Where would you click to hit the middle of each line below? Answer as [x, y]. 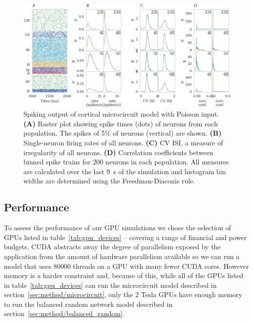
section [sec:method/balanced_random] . [64, 313]
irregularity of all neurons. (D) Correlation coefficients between [118, 152]
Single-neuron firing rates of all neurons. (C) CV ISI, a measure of [123, 142]
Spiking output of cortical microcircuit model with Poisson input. [121, 114]
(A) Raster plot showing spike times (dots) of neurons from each [121, 123]
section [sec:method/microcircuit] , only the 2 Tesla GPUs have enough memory [123, 294]
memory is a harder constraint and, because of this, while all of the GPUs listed [124, 275]
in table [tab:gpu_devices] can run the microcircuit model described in [110, 285]
